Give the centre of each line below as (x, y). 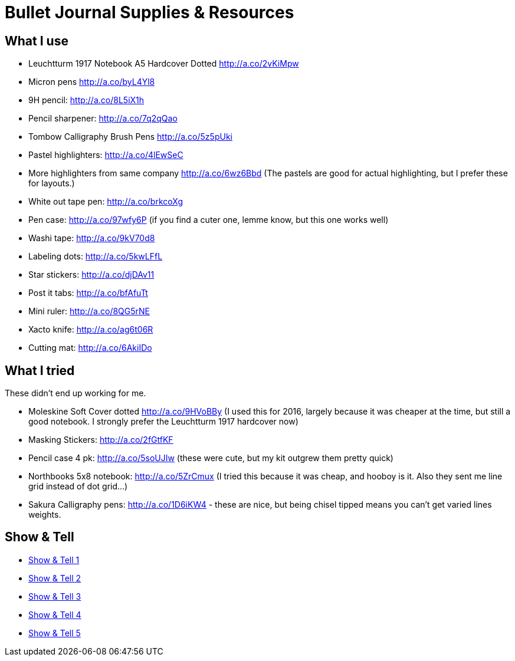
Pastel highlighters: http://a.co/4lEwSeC (106, 155)
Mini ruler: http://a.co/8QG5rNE (89, 311)
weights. (45, 515)
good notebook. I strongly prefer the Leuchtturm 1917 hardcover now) (163, 422)
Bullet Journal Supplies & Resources (150, 12)
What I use (37, 41)
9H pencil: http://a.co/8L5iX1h (86, 100)
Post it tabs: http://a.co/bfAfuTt (88, 293)
